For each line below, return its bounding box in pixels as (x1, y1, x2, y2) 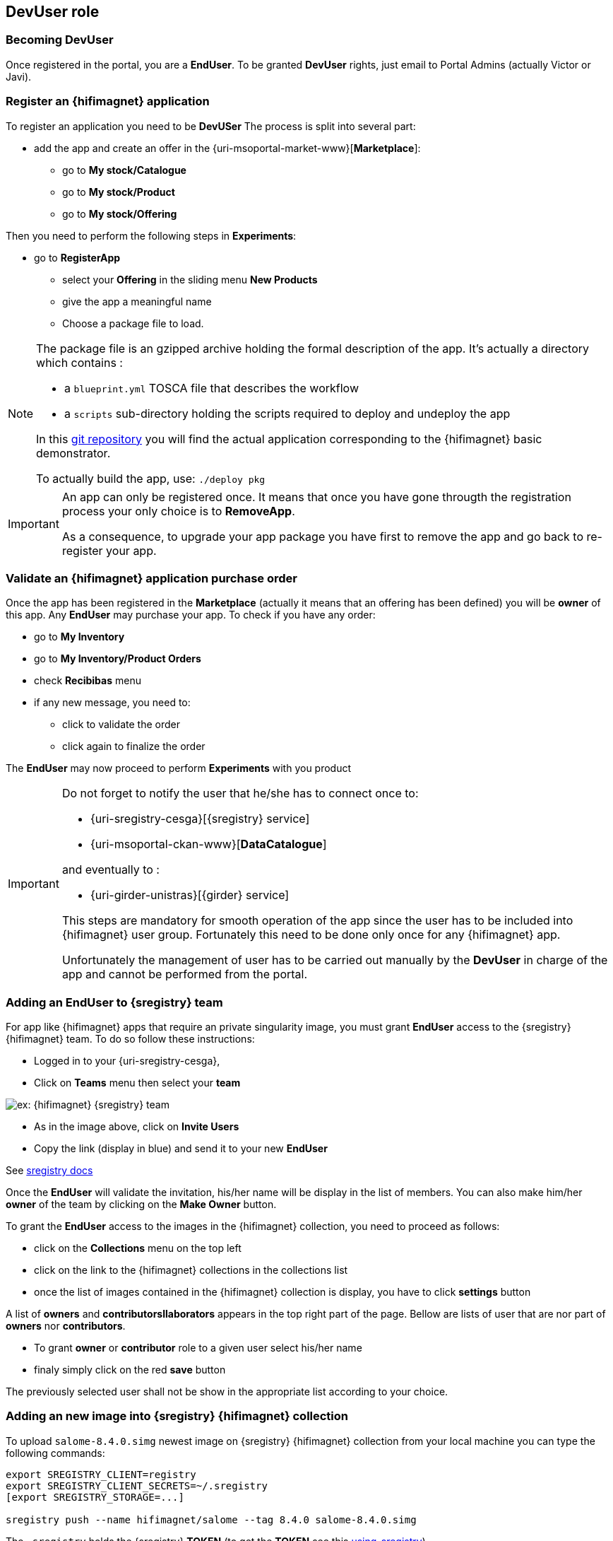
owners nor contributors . (6, 1320, 126, 1332)
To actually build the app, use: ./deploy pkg (36, 471, 266, 486)
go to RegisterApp (34, 251, 121, 264)
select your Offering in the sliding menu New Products (62, 273, 318, 286)
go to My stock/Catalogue (62, 163, 186, 176)
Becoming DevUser (6, 33, 114, 47)
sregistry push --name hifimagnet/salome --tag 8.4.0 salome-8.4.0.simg (6, 1513, 417, 1525)
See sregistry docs (6, 1164, 93, 1177)
